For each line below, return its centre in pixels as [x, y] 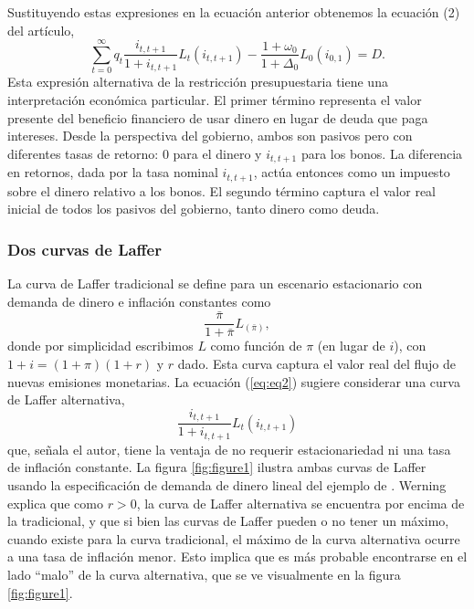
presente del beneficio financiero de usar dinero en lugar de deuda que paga [218, 117]
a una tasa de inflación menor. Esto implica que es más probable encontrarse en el [237, 556]
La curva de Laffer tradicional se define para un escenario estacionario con [215, 283]
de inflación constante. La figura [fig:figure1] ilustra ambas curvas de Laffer [217, 467]
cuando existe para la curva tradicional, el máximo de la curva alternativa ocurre [234, 538]
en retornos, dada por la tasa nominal [113, 172]
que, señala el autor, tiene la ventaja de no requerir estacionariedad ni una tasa [229, 449]
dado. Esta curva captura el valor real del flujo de [316, 364]
